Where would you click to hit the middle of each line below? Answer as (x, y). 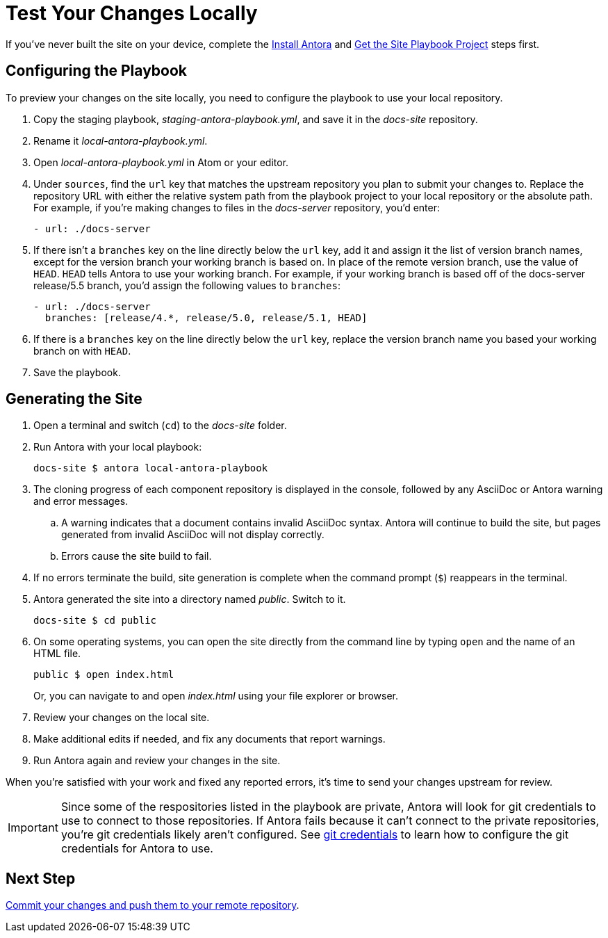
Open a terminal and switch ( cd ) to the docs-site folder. (160, 426)
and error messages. (81, 501)
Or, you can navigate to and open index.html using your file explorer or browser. (216, 696)
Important (33, 828)
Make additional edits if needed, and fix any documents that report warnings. (209, 739)
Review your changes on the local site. (122, 718)
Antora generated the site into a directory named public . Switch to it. (190, 599)
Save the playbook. (77, 372)
